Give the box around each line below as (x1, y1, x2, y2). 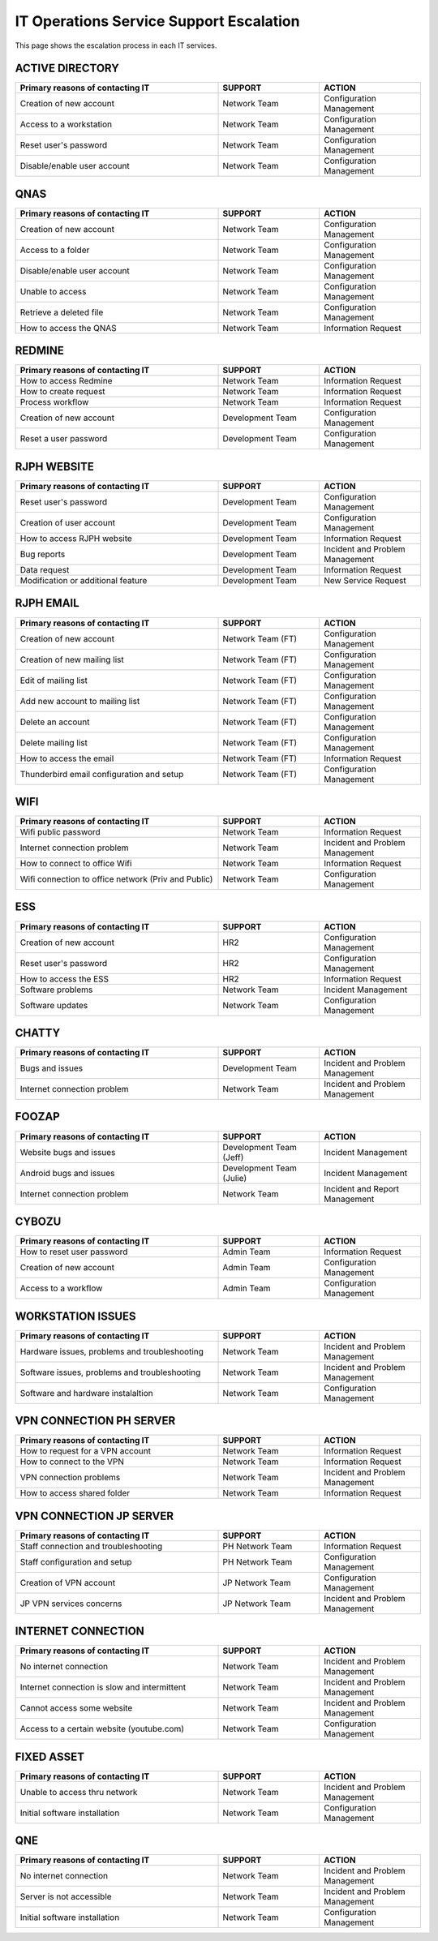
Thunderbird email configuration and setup (19, 768, 184, 779)
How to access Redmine (19, 376, 113, 387)
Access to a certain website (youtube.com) (19, 1724, 185, 1735)
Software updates (19, 999, 88, 1011)
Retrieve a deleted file (19, 307, 104, 318)
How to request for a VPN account (19, 1445, 152, 1457)
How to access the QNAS (19, 322, 117, 333)
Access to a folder (19, 244, 90, 256)
